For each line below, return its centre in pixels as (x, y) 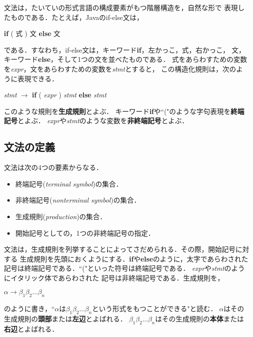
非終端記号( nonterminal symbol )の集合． (78, 200)
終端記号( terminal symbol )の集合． (69, 183)
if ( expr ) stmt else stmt (69, 95)
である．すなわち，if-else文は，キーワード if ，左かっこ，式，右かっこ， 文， (125, 49)
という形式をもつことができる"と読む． (155, 309)
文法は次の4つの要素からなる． (53, 167)
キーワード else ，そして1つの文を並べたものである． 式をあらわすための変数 (126, 59)
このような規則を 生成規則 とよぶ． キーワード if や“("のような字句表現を (117, 111)
